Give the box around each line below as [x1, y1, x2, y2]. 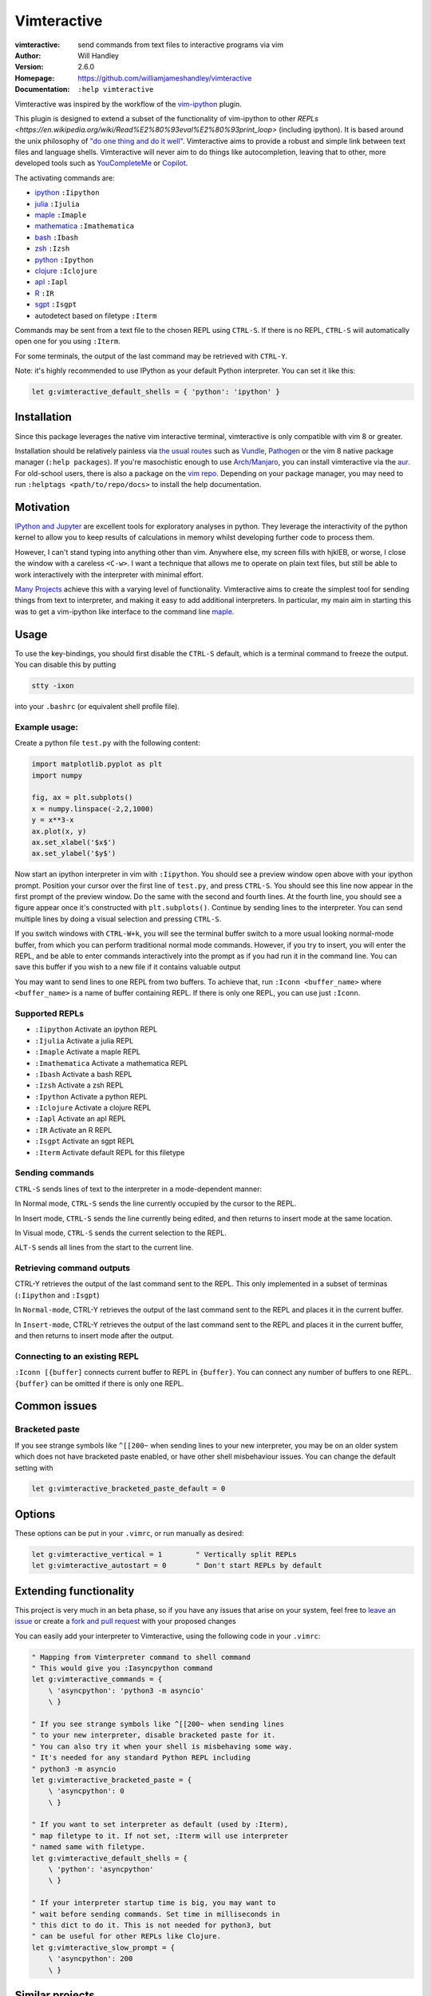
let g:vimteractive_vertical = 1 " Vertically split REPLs [31, 1550, 297, 1558]
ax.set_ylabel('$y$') [31, 849, 117, 858]
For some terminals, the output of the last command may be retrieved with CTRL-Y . [14, 351, 288, 361]
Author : [14, 50, 42, 60]
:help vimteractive [77, 85, 154, 94]
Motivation [14, 500, 70, 514]
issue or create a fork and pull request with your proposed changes [14, 1617, 237, 1626]
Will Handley [77, 50, 120, 60]
